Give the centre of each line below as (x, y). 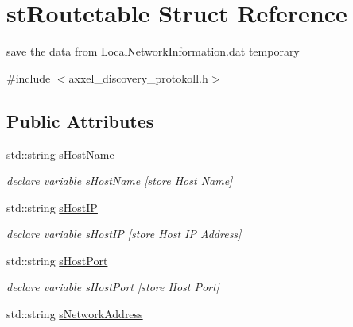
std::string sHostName (60, 154)
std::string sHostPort (57, 260)
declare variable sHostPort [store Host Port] (113, 287)
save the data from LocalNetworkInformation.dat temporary (153, 51)
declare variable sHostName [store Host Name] (120, 181)
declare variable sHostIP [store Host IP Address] (124, 234)
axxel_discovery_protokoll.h (138, 77)
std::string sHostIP (52, 207)
